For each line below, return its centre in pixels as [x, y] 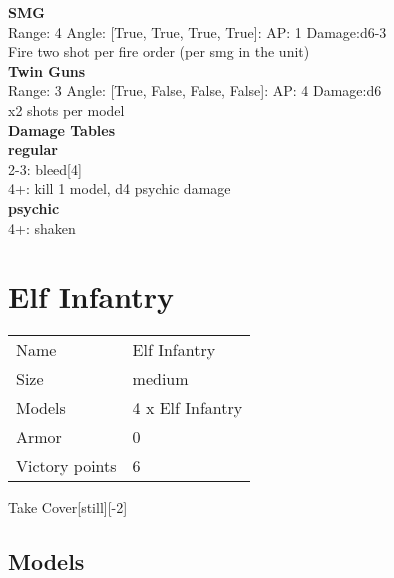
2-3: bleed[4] [45, 168]
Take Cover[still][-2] [68, 507]
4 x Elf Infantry [187, 408]
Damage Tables [62, 129]
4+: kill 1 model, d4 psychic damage [119, 188]
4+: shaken [42, 227]
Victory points [66, 466]
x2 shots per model [66, 109]
